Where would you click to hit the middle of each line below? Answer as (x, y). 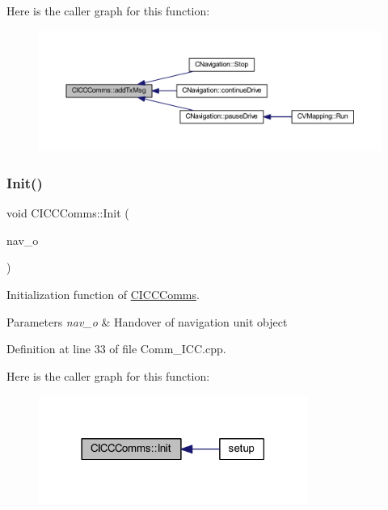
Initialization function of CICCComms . (103, 295)
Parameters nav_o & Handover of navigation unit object (147, 321)
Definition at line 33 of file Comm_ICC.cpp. (116, 349)
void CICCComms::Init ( (68, 213)
